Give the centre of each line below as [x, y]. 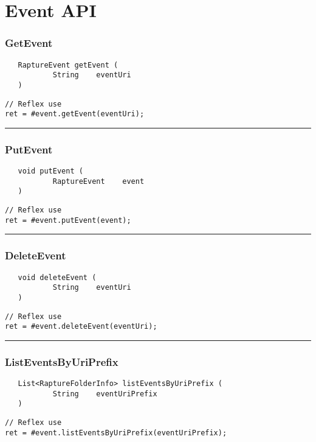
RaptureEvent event [98, 181]
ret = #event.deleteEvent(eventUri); [81, 327]
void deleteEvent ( [57, 277]
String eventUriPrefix [105, 394]
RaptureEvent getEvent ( [68, 65]
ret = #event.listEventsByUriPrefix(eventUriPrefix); [116, 433]
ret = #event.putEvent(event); [68, 220]
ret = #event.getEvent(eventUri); [75, 114]
